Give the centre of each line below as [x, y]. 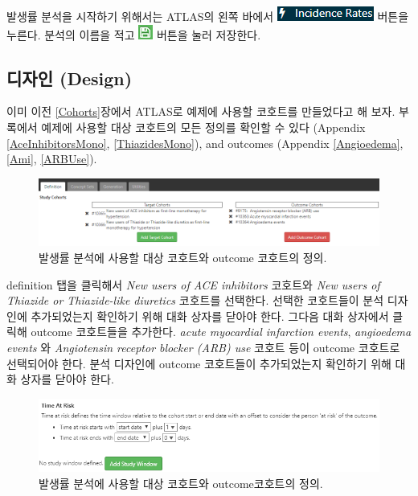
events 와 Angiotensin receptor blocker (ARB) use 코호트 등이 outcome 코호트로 [203, 347]
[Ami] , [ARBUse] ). [52, 159]
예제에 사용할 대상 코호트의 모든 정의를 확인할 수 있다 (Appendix [203, 127]
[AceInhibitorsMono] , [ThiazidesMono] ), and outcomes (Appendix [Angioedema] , [205, 143]
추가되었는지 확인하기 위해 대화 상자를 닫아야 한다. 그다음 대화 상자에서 [210, 316]
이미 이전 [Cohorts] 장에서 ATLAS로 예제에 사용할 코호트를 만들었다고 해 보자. [201, 111]
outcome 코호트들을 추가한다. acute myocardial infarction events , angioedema [221, 332]
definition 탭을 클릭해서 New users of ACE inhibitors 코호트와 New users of [193, 284]
